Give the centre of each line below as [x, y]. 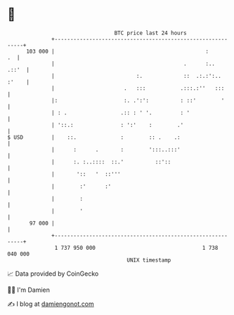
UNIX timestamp [149, 260]
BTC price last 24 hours [151, 33]
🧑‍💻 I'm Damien [29, 290]
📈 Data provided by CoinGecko [53, 274]
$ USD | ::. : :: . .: [94, 137]
